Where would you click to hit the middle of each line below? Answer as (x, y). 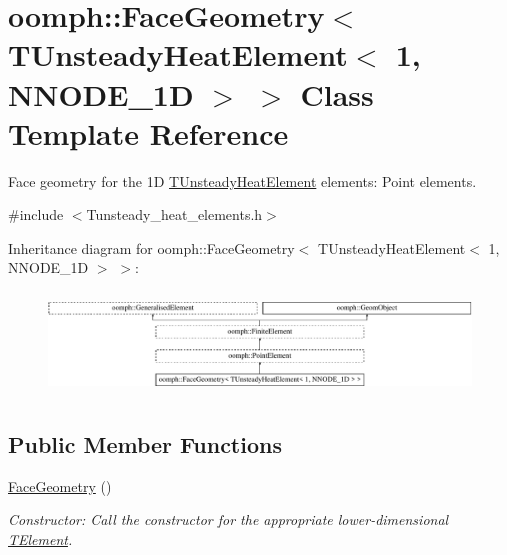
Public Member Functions (145, 444)
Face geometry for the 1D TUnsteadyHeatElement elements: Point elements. (242, 180)
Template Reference (148, 132)
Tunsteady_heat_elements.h (174, 214)
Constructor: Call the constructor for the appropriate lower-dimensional (228, 519)
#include (36, 214)
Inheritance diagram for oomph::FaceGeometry (151, 247)
